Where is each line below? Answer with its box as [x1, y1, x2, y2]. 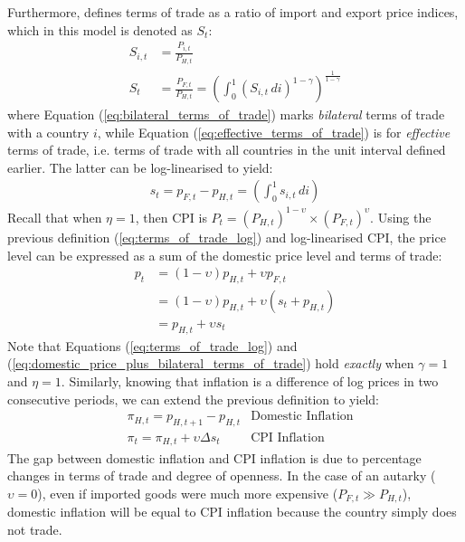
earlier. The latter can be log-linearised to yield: [7, 157, 273, 176]
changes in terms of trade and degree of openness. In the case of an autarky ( [7, 466, 436, 485]
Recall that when [7, 207, 102, 226]
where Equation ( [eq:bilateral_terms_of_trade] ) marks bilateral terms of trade [7, 105, 445, 124]
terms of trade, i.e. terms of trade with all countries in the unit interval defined [7, 140, 446, 159]
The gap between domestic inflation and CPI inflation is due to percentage [7, 448, 422, 467]
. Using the [370, 207, 432, 226]
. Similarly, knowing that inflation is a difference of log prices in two [61, 372, 439, 390]
